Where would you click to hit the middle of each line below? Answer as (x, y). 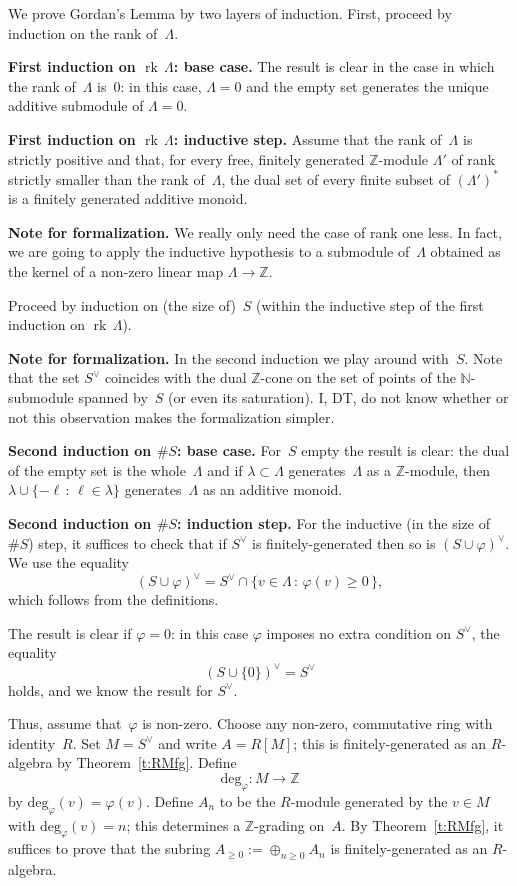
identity (32, 742)
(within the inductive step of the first (370, 304)
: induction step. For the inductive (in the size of (333, 522)
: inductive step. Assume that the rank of (307, 138)
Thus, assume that (65, 723)
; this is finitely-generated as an (390, 742)
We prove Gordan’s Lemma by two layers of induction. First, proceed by (230, 13)
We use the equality (69, 562)
